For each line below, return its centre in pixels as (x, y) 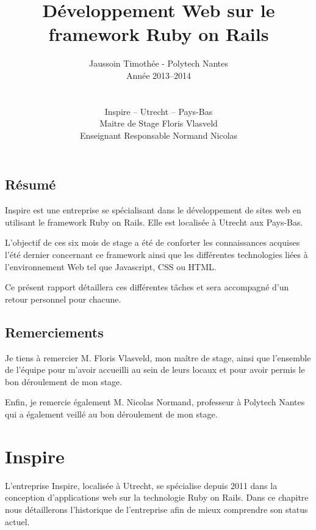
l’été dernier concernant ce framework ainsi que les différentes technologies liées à (156, 255)
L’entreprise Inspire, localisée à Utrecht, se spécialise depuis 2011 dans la (141, 485)
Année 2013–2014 (159, 75)
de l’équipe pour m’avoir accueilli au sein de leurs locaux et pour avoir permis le (155, 370)
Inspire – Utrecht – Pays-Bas (159, 111)
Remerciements (54, 332)
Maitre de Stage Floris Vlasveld (159, 123)
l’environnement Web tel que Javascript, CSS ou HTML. (111, 266)
